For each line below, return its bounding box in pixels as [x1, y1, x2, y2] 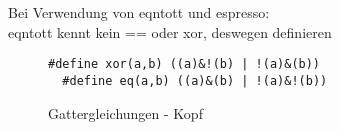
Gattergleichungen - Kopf [48, 102, 203, 123]
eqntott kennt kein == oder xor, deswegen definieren [8, 21, 332, 42]
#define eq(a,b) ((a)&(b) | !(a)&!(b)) [62, 73, 328, 88]
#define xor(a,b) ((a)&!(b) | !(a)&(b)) [48, 57, 321, 72]
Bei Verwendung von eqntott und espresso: [8, 2, 270, 22]
